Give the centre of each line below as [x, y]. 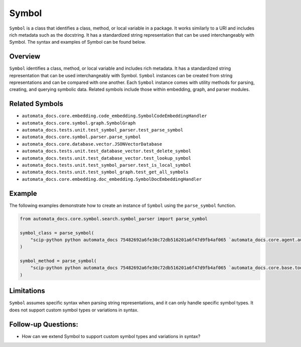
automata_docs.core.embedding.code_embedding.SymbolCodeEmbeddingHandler [115, 116]
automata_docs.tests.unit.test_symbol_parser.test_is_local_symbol [107, 165]
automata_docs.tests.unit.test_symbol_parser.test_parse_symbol [103, 130]
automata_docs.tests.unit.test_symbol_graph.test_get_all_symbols [105, 172]
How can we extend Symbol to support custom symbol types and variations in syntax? [111, 336]
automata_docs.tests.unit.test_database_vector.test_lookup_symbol [107, 158]
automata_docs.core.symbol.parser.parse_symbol [82, 137]
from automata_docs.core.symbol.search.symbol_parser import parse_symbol [114, 219]
